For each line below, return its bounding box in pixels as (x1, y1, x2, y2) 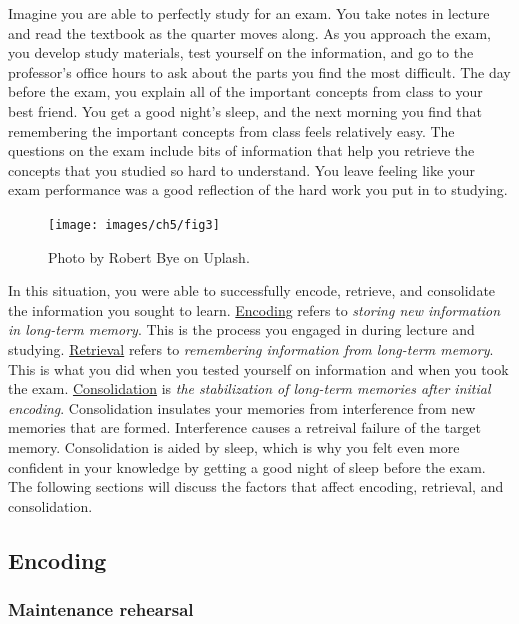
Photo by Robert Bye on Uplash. (48, 246, 250, 267)
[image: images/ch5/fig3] (48, 217, 220, 232)
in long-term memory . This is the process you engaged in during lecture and (8, 319, 475, 340)
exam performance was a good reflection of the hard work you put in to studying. (8, 179, 508, 200)
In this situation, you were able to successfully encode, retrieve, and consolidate (8, 280, 496, 301)
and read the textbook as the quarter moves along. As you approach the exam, (8, 22, 491, 43)
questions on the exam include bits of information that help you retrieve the (8, 140, 475, 161)
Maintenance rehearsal (8, 597, 194, 622)
